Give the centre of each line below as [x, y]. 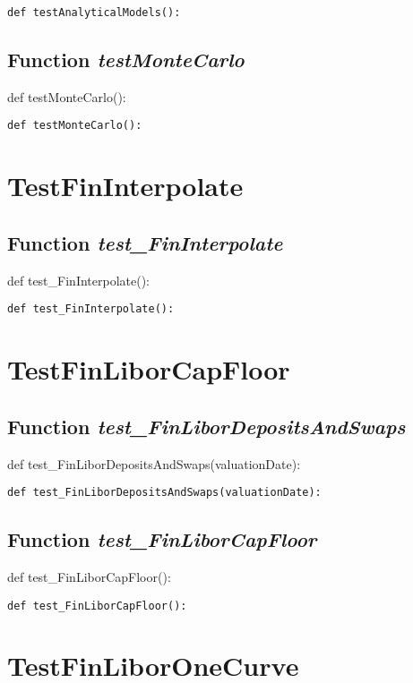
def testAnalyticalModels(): [94, 13]
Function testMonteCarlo [126, 60]
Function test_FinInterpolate [145, 242]
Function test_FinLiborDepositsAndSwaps [206, 426]
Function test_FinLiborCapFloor [162, 539]
